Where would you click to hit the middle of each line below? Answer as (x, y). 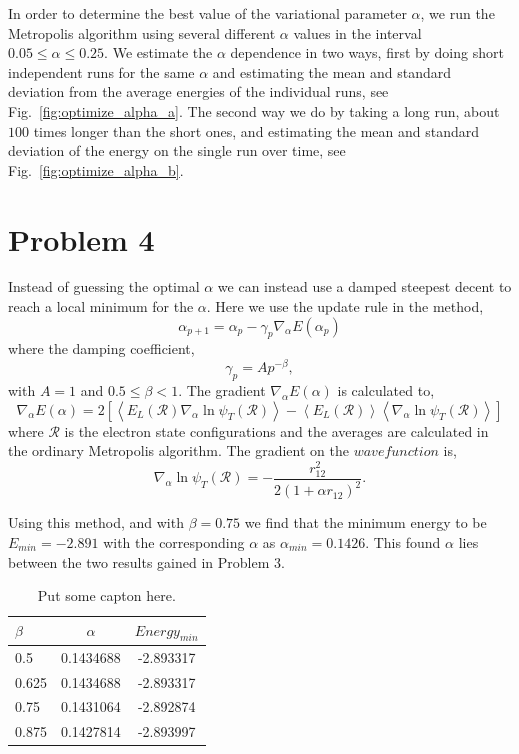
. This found (403, 541)
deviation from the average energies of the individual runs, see (198, 91)
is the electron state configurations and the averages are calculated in (276, 430)
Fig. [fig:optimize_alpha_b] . (96, 169)
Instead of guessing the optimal (104, 286)
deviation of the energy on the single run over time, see (177, 150)
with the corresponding (174, 541)
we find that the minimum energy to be (365, 522)
